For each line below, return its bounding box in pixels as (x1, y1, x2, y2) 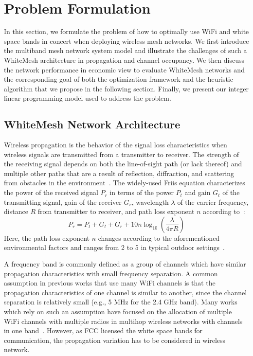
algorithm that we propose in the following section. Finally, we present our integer (4, 83, 249, 93)
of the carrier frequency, (177, 196, 249, 207)
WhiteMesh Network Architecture (4, 117, 181, 132)
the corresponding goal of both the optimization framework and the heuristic (4, 74, 233, 84)
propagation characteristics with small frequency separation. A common (4, 268, 218, 278)
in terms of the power (109, 187, 174, 197)
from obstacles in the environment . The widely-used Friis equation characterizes (4, 178, 245, 188)
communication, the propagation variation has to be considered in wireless (4, 335, 226, 345)
